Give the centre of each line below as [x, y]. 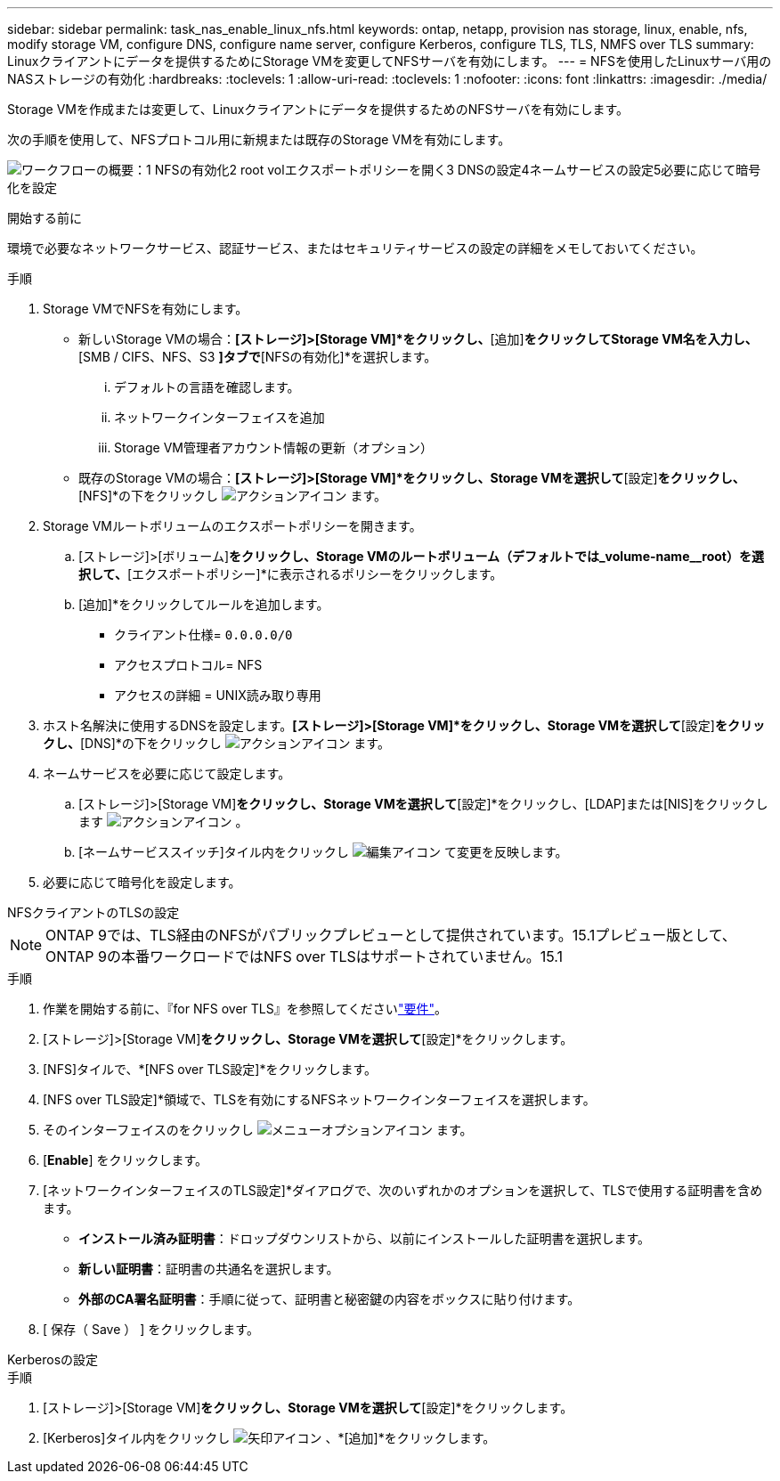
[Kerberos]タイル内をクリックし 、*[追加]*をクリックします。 [269, 1438]
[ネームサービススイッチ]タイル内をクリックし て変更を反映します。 [323, 852]
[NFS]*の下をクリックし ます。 [233, 496]
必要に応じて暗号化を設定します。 [142, 882]
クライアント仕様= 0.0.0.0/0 [203, 635]
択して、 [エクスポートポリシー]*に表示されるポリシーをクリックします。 [291, 574]
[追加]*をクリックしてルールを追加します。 [204, 604]
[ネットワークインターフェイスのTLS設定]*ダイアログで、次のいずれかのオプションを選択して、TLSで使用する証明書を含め [403, 1190]
